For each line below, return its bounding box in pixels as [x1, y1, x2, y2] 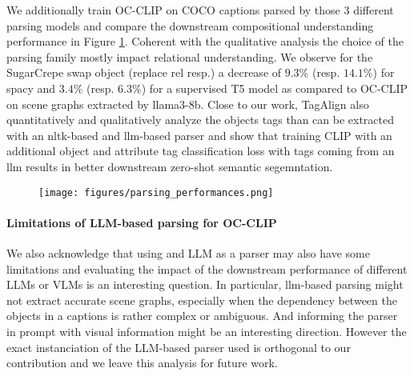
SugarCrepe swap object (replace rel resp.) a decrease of [6, 64, 282, 81]
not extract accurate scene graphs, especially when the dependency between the [6, 291, 397, 308]
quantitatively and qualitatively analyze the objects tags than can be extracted [6, 111, 394, 128]
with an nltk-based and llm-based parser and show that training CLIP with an [6, 126, 392, 143]
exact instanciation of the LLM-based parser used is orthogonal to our [6, 338, 351, 355]
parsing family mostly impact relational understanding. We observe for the [6, 48, 373, 65]
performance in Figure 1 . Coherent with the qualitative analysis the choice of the [6, 33, 404, 50]
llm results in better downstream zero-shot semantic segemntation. [6, 158, 333, 174]
